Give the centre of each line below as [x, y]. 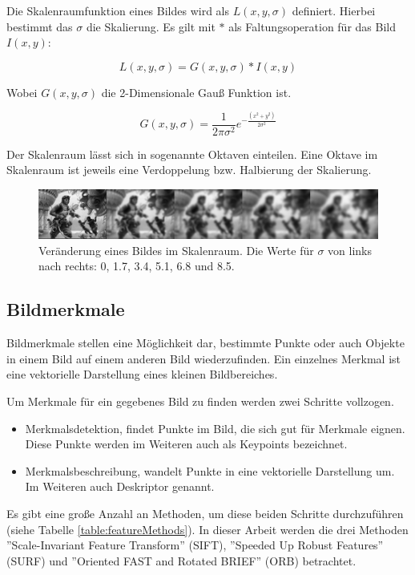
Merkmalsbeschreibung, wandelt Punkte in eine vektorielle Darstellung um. [210, 470]
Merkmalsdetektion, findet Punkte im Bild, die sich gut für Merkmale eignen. [215, 428]
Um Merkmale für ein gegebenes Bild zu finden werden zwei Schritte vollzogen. [200, 401]
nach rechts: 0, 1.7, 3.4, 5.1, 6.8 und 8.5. [137, 266]
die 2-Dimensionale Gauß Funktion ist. [196, 92]
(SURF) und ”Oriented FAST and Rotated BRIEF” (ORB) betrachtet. [181, 560]
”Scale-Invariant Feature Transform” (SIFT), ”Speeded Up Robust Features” [195, 545]
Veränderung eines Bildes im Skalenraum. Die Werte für [176, 250]
